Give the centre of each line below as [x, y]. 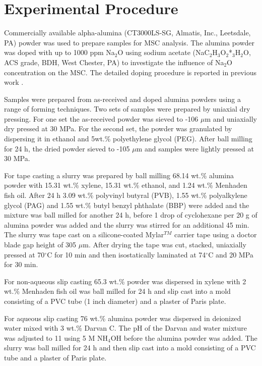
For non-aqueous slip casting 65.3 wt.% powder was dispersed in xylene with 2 [125, 281]
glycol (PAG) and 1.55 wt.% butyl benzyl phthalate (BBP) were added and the [127, 205]
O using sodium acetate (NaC [163, 52]
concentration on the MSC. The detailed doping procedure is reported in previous [130, 72]
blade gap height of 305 [40, 244]
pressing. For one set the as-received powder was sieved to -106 [101, 118]
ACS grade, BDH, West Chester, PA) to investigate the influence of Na [114, 62]
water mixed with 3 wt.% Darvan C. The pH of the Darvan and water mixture [126, 328]
